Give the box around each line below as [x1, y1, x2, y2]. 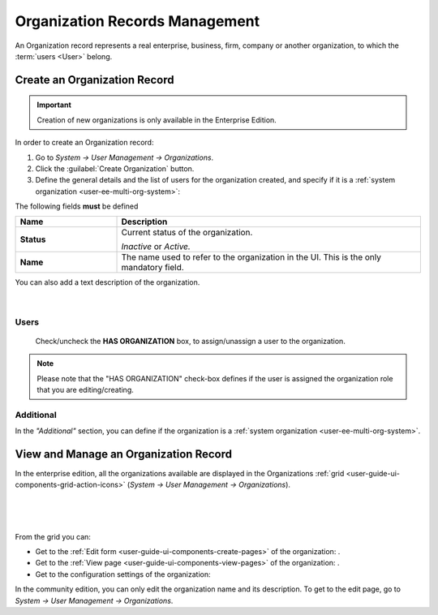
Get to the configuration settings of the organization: [35, 569, 211, 579]
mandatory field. [121, 262, 184, 273]
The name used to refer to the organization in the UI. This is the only [121, 252, 381, 263]
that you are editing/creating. [36, 385, 134, 394]
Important [36, 100, 72, 110]
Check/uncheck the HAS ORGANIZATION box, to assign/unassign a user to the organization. [35, 336, 346, 346]
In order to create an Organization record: [15, 138, 154, 148]
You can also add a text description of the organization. [15, 277, 200, 287]
